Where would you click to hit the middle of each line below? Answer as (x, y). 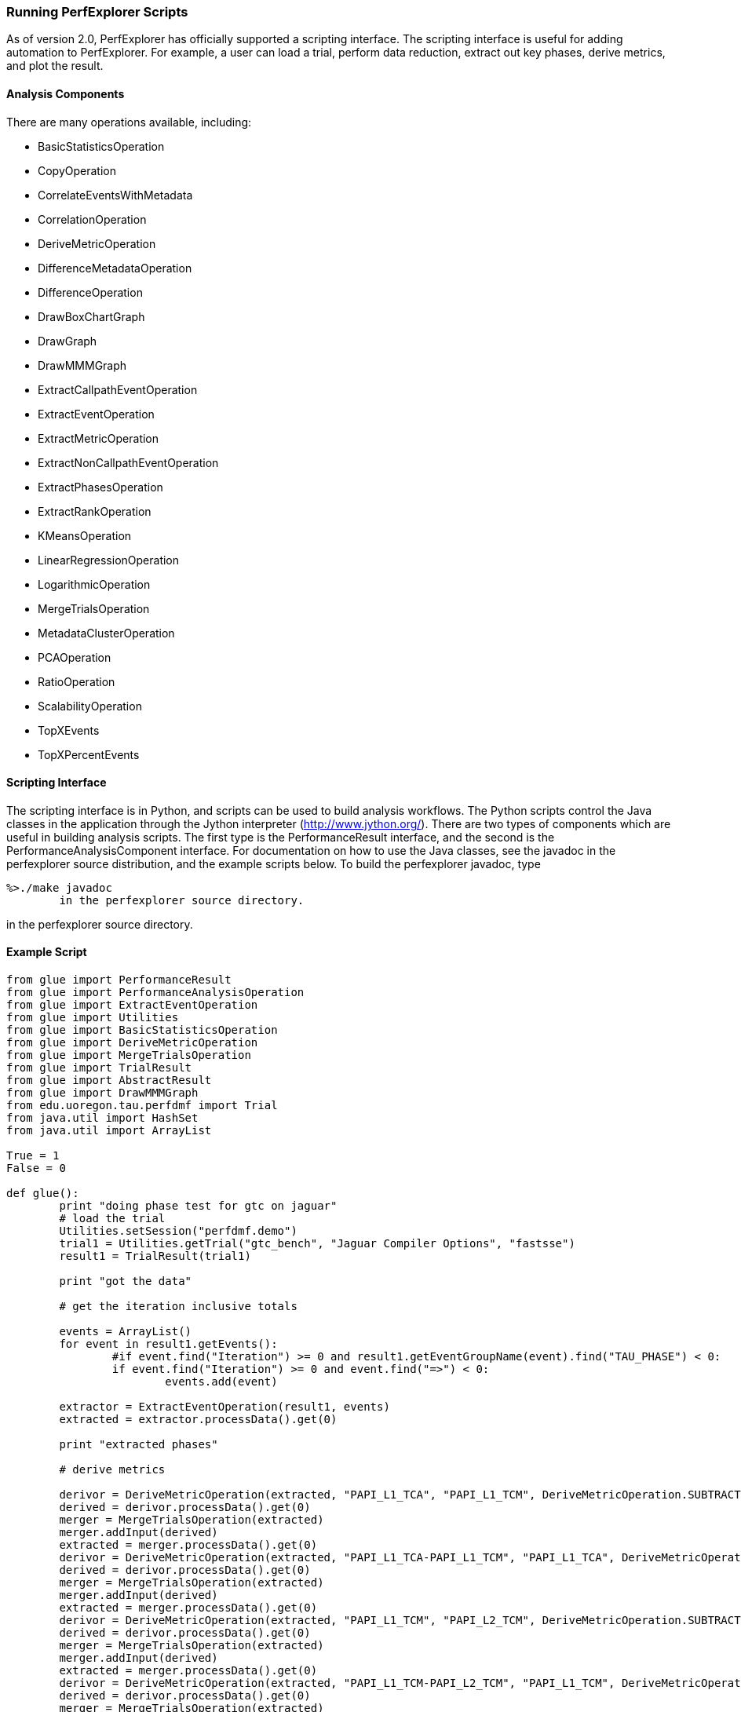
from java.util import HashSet (102, 1118)
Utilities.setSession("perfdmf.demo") (178, 1231)
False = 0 (36, 1168)
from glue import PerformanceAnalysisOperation (155, 993)
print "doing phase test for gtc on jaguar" (198, 1206)
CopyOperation (77, 170)
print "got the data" (126, 1281)
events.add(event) (221, 1382)
